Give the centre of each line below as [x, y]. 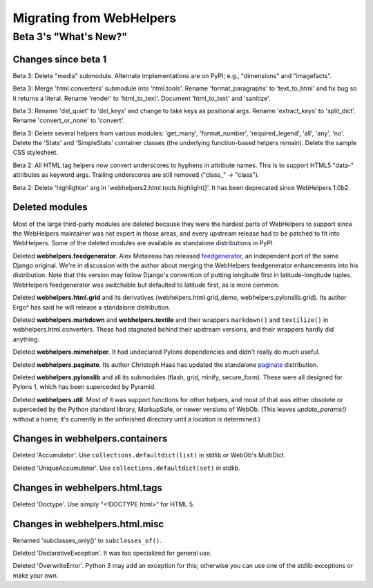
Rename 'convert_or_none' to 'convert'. [68, 120]
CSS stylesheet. [36, 153]
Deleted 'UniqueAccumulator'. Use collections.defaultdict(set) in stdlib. [126, 468]
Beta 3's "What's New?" [70, 37]
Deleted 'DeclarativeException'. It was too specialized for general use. [112, 553]
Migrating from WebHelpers [95, 18]
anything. [26, 339]
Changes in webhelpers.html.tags [87, 487]
